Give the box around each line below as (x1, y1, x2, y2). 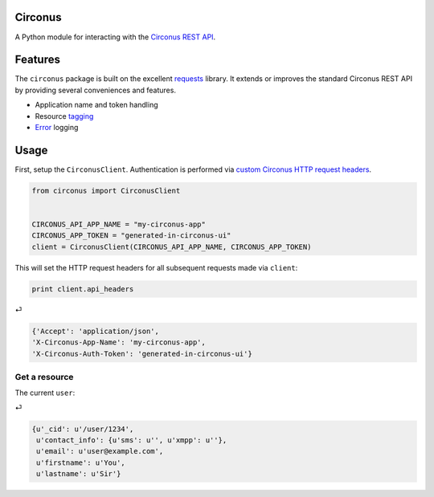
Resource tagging (35, 111, 94, 120)
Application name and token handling (35, 100, 158, 110)
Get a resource (14, 371, 74, 382)
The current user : (14, 388, 76, 397)
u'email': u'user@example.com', (36, 446, 164, 456)
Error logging (35, 122, 79, 132)
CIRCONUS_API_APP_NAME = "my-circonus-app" (31, 220, 207, 229)
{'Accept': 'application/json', (31, 326, 160, 336)
